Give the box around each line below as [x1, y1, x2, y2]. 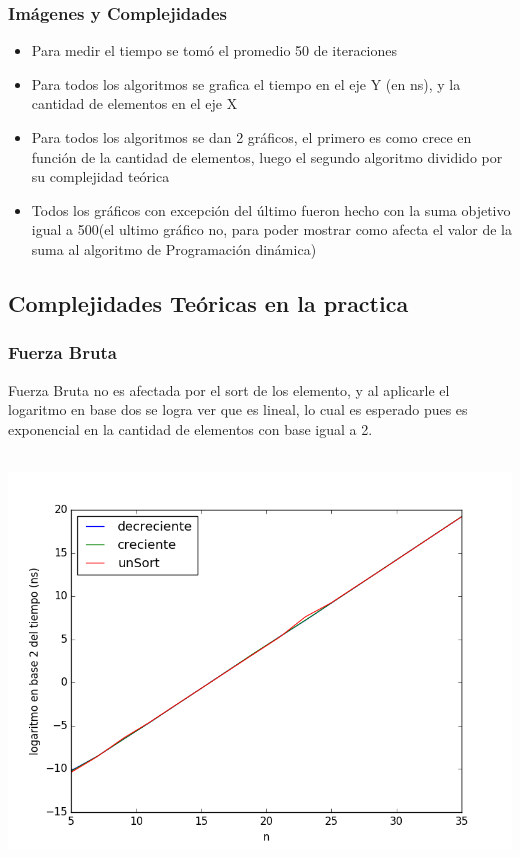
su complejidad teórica [31, 166, 170, 187]
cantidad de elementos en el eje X [31, 93, 238, 114]
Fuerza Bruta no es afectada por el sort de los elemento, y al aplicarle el [8, 379, 450, 400]
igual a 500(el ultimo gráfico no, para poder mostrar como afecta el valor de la [31, 219, 512, 240]
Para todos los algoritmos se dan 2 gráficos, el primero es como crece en [31, 127, 472, 147]
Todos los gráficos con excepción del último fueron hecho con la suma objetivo [31, 199, 511, 220]
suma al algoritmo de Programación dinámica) [31, 238, 317, 259]
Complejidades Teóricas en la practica [8, 287, 409, 318]
